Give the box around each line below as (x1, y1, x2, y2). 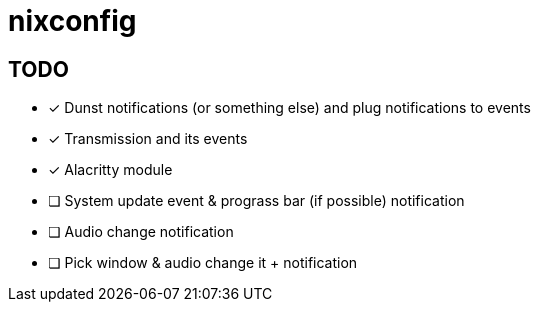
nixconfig (8, 4, 137, 38)
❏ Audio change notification (48, 223, 234, 241)
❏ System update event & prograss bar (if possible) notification (48, 192, 465, 210)
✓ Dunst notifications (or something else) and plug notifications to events (48, 99, 531, 117)
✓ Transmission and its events (48, 130, 248, 148)
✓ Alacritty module (48, 161, 173, 179)
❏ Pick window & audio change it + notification (48, 254, 358, 272)
